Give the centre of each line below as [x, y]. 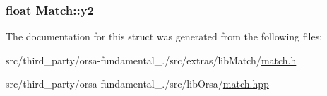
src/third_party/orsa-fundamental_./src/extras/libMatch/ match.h [151, 60]
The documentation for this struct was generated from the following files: [164, 36]
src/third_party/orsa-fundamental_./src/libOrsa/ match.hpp [137, 84]
